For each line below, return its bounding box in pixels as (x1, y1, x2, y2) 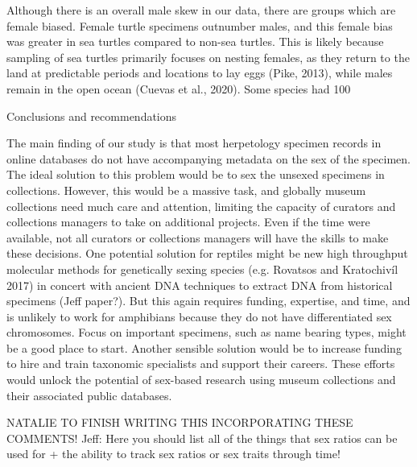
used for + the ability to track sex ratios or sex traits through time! (6, 445, 341, 462)
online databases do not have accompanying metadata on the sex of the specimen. (6, 150, 411, 167)
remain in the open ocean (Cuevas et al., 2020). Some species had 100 (6, 80, 351, 97)
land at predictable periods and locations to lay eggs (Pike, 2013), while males (6, 64, 393, 81)
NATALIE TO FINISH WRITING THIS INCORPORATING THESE (6, 414, 353, 431)
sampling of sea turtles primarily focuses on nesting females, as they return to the (6, 48, 410, 65)
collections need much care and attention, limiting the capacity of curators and (6, 197, 396, 214)
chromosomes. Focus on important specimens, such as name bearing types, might (6, 324, 407, 341)
